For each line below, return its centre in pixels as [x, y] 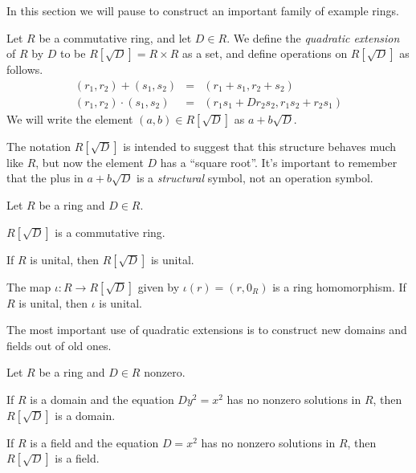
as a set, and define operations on [265, 53]
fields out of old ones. [59, 345]
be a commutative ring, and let [115, 37]
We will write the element [70, 118]
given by [159, 286]
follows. [25, 69]
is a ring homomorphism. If [339, 286]
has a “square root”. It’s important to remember [279, 162]
